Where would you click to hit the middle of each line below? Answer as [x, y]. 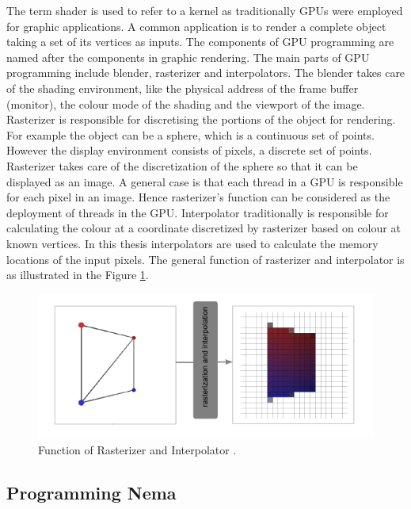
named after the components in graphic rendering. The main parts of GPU [188, 57]
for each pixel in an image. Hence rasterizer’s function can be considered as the [198, 197]
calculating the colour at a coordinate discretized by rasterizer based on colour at [204, 228]
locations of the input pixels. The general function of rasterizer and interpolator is [205, 259]
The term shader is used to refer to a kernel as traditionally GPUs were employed [205, 10]
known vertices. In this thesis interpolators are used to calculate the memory [192, 243]
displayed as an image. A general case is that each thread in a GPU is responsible [205, 181]
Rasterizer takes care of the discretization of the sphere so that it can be [182, 165]
